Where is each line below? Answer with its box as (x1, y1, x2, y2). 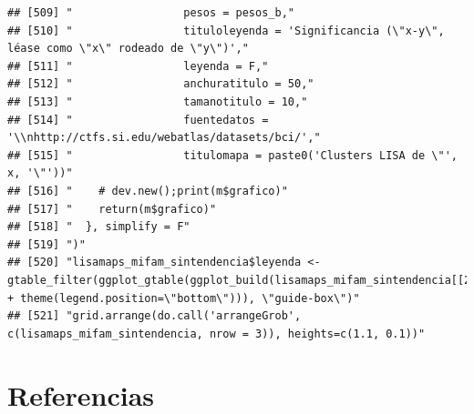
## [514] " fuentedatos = (7, 113, 269, 126)
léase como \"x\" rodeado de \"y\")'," (7, 42, 249, 56)
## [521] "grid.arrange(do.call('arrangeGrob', (7, 309, 302, 323)
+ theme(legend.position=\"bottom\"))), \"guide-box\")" (7, 291, 360, 305)
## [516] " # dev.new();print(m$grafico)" (7, 184, 288, 197)
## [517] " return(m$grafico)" (7, 202, 217, 216)
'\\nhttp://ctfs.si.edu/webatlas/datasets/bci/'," (7, 131, 321, 145)
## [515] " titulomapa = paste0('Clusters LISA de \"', (7, 148, 458, 162)
